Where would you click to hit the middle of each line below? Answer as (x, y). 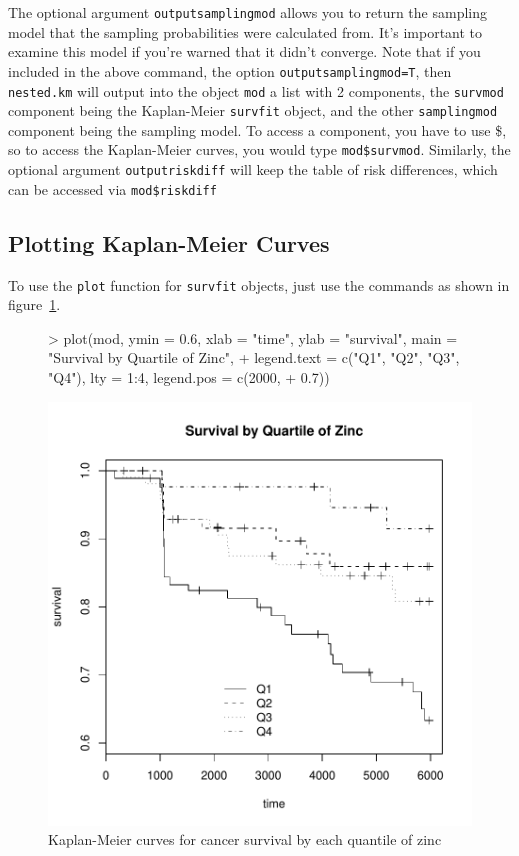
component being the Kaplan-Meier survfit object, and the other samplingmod (253, 110)
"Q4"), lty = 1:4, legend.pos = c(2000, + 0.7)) (189, 377)
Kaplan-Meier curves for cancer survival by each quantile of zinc (245, 839)
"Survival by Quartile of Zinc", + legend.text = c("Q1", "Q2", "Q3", (254, 357)
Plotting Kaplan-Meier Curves (169, 242)
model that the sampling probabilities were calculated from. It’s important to (245, 31)
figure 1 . (34, 304)
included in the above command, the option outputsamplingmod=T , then (230, 70)
